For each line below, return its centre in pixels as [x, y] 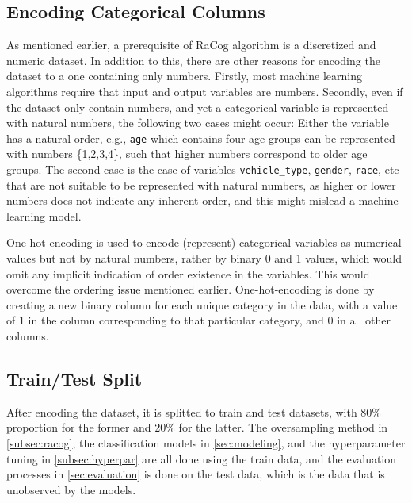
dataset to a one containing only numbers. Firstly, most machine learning [185, 76]
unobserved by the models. [71, 489]
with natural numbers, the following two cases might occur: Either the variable [198, 123]
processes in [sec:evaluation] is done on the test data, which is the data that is [196, 474]
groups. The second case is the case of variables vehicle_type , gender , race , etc [203, 169]
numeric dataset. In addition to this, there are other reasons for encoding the [193, 60]
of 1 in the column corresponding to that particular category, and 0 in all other [198, 320]
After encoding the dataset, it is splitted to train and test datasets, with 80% [194, 411]
